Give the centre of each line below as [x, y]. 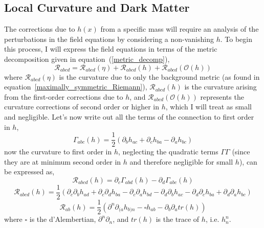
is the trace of [178, 219]
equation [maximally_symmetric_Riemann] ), [76, 87]
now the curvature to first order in [58, 152]
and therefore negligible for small [181, 161]
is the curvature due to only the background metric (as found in [159, 76]
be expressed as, [29, 172]
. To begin [236, 39]
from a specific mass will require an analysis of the [180, 29]
